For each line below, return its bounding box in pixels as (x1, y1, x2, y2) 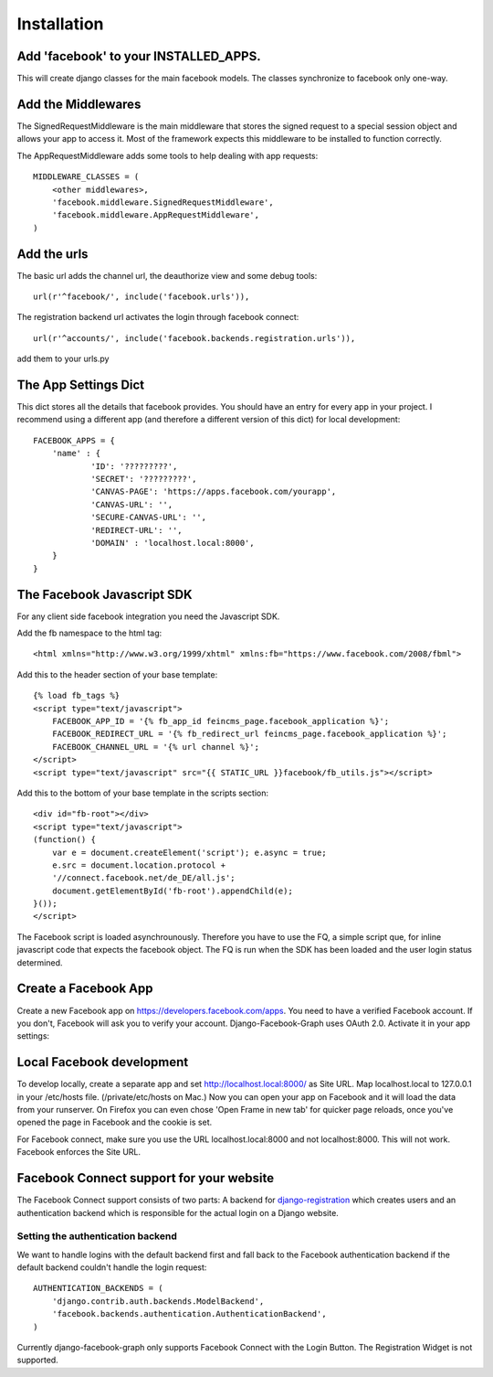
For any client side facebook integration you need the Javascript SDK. (16, 611, 280, 622)
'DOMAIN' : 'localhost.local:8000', (90, 538, 255, 548)
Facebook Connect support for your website (16, 1170, 274, 1186)
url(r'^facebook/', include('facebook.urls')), (33, 292, 250, 302)
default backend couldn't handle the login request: (16, 1262, 207, 1273)
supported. (16, 1354, 58, 1366)
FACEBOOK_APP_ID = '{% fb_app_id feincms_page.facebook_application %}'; (51, 716, 390, 727)
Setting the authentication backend (16, 1230, 177, 1243)
